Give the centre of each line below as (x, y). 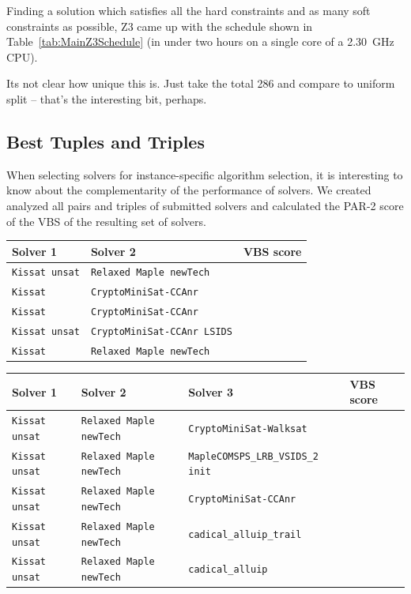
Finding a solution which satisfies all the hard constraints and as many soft (189, 10)
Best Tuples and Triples (106, 141)
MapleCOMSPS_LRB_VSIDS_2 (253, 456)
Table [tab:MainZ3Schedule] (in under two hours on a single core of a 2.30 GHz (200, 41)
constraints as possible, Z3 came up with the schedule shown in (160, 26)
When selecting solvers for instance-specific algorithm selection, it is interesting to (205, 174)
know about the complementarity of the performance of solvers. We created (189, 190)
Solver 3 (211, 391)
